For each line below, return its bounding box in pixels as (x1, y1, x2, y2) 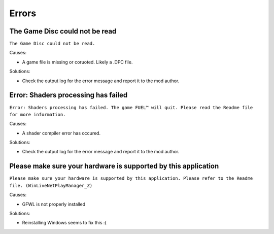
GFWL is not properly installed (22, 201, 86, 207)
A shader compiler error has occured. (22, 130, 101, 136)
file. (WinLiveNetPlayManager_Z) (9, 183, 93, 188)
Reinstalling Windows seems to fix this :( (22, 220, 107, 226)
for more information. (9, 112, 66, 117)
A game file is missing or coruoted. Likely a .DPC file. (22, 59, 133, 65)
